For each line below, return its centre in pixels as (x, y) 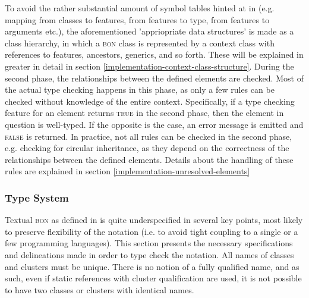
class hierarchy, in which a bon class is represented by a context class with (140, 43)
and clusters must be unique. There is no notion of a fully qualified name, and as (152, 266)
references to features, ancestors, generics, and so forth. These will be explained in (154, 54)
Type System (37, 197)
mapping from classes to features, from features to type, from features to (137, 19)
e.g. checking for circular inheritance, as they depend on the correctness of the (147, 148)
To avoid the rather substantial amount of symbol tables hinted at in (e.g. (140, 8)
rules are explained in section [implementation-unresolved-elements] (127, 171)
